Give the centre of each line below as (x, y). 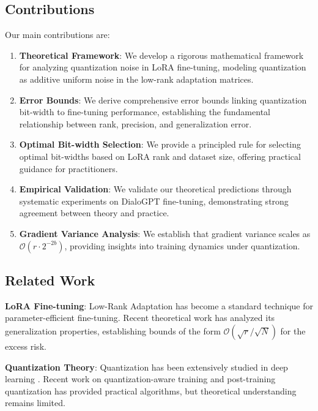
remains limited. (35, 403)
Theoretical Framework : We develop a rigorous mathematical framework (161, 55)
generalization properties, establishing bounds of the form (113, 330)
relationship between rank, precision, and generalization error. (135, 123)
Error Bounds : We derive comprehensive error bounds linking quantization (163, 100)
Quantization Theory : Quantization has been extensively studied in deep (146, 367)
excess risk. (26, 346)
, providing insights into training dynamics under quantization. (182, 245)
